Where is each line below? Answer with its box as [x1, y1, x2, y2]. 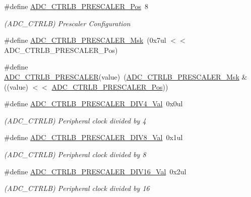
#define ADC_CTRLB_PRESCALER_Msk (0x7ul [4, 35, 166, 45]
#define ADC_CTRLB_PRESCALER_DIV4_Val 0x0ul [4, 98, 183, 109]
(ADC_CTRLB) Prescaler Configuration [4, 18, 131, 28]
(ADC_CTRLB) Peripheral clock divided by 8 [4, 149, 146, 159]
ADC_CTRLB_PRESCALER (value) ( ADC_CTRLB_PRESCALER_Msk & [4, 71, 247, 82]
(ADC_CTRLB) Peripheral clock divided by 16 [4, 183, 150, 193]
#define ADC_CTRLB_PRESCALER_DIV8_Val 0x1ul [4, 132, 183, 143]
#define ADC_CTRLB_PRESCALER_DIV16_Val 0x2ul [4, 166, 186, 176]
